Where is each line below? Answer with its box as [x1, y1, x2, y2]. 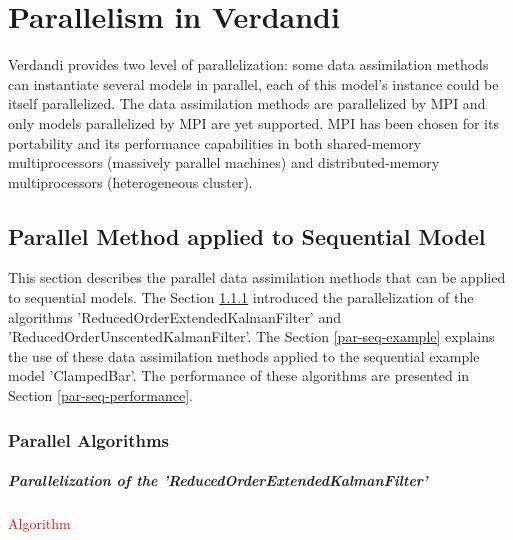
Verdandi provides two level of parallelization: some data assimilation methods [8, 54, 489, 75]
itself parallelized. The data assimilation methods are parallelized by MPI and [8, 93, 486, 114]
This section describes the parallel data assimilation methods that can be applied [8, 267, 506, 288]
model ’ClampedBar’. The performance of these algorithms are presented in [8, 365, 470, 386]
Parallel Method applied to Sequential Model [8, 220, 486, 251]
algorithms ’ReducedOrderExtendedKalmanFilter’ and [8, 306, 341, 327]
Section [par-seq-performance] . [8, 385, 193, 406]
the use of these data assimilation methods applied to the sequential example [8, 345, 480, 366]
